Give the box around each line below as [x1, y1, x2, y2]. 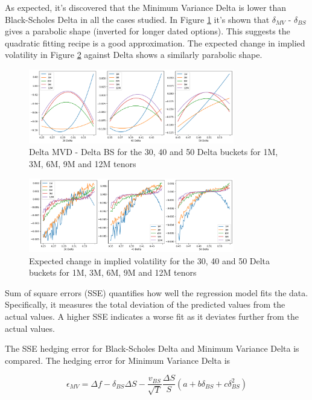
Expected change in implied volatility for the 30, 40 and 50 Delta [29, 254, 270, 267]
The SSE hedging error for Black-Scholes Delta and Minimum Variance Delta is [5, 342, 299, 355]
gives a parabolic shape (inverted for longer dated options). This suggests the [5, 25, 290, 37]
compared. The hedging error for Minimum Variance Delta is [5, 354, 231, 366]
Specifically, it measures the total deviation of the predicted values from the [5, 298, 285, 311]
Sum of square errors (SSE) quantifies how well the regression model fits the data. [5, 286, 308, 299]
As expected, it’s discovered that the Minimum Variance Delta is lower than [5, 1, 287, 13]
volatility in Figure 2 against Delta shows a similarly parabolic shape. [5, 48, 263, 61]
